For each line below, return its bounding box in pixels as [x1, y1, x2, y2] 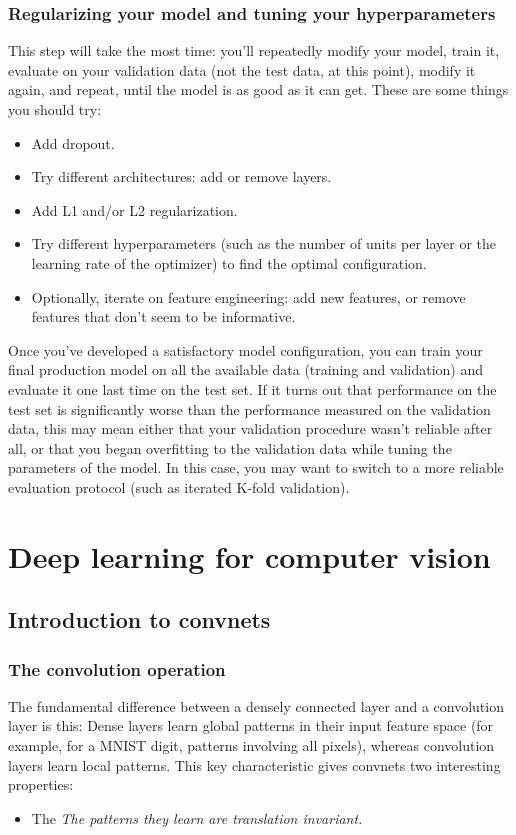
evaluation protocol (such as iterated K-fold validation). [8, 476, 350, 497]
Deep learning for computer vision [8, 535, 491, 576]
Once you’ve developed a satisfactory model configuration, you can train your [8, 339, 483, 360]
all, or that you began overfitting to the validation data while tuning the [8, 437, 452, 458]
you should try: [8, 99, 102, 119]
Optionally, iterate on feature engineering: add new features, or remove [31, 286, 466, 307]
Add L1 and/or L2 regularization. [31, 199, 238, 220]
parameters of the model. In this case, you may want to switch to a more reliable [8, 457, 504, 478]
